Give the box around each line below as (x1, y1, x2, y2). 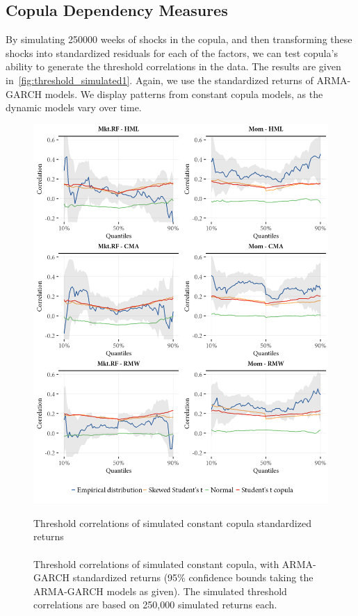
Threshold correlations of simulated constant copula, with (33, 556, 279, 571)
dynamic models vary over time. (6, 100, 142, 115)
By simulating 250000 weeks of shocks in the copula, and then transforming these (6, 32, 352, 47)
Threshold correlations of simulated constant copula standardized (33, 515, 311, 530)
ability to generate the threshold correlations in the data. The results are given (6, 59, 341, 74)
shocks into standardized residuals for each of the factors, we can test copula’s (6, 45, 338, 60)
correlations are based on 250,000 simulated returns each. (33, 597, 277, 612)
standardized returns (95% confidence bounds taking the (72, 570, 314, 585)
